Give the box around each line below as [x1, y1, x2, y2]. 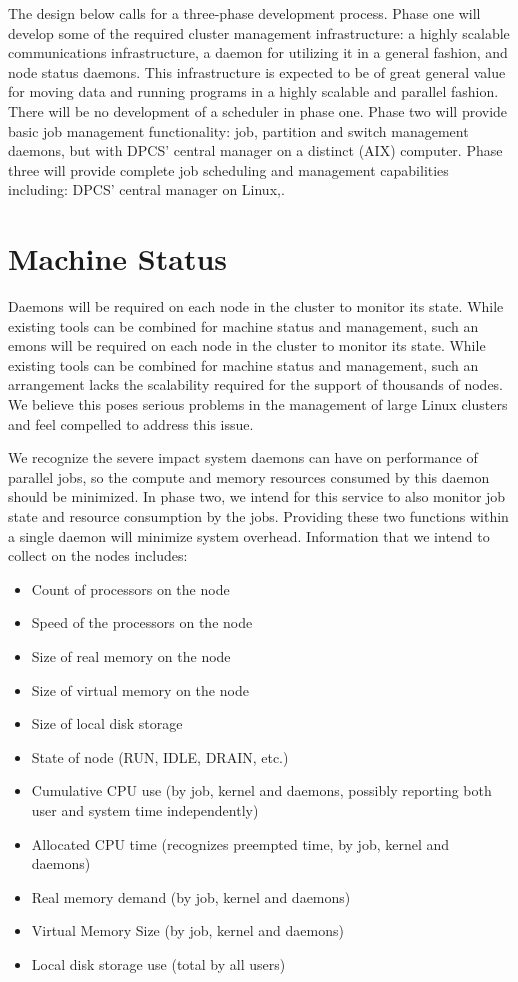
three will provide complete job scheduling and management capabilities [8, 159, 449, 180]
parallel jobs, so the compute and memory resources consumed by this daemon [8, 466, 490, 487]
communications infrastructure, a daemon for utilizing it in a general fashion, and [8, 42, 508, 63]
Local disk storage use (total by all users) [31, 953, 286, 974]
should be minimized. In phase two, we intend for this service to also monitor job [8, 486, 506, 507]
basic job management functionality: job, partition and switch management [8, 120, 469, 141]
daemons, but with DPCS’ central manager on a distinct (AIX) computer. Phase [8, 140, 503, 161]
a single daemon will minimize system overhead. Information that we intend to [8, 525, 490, 546]
